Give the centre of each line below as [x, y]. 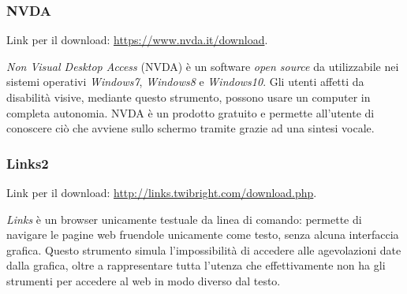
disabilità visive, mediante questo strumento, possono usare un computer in [189, 97]
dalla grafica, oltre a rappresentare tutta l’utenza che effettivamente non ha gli [196, 265]
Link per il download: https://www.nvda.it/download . [137, 40]
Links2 [28, 163]
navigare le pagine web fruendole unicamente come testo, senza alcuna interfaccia [203, 234]
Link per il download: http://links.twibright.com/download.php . [162, 192]
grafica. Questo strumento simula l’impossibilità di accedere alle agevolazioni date [204, 249]
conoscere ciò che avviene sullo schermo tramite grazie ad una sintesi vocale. [190, 128]
